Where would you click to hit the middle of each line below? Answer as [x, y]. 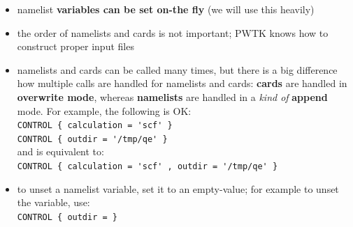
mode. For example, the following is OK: [104, 110]
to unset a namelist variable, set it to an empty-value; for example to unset [178, 188]
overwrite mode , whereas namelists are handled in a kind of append [172, 96]
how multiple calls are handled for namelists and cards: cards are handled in [182, 83]
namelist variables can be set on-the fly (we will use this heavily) [166, 9]
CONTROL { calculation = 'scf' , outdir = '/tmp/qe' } [147, 167]
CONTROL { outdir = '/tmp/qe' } [92, 139]
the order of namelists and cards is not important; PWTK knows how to [173, 32]
